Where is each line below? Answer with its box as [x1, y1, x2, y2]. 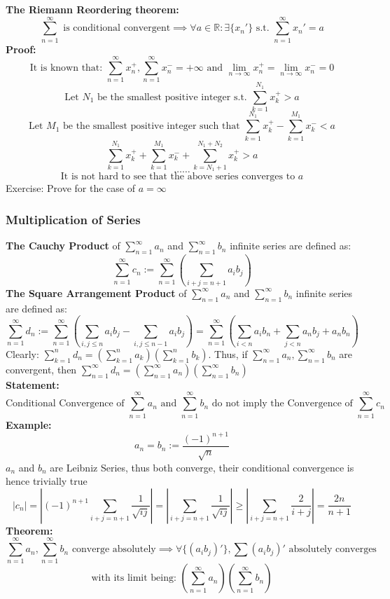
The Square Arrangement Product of [6, 285, 187, 300]
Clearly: [6, 346, 39, 361]
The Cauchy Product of [6, 238, 120, 253]
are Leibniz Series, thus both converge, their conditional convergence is [50, 460, 354, 474]
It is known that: [29, 63, 103, 74]
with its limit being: [91, 573, 176, 584]
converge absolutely [71, 544, 156, 555]
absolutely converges [288, 544, 377, 555]
